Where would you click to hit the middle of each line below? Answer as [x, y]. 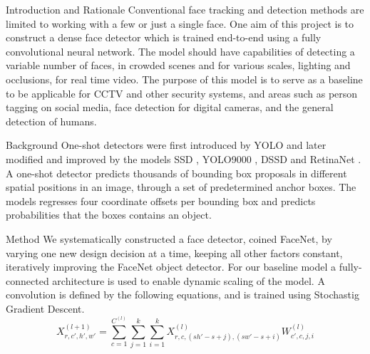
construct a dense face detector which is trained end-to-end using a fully [164, 37]
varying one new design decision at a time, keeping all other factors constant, [174, 253]
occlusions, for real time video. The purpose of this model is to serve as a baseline [184, 79]
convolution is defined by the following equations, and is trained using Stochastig [183, 295]
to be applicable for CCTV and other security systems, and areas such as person [182, 93]
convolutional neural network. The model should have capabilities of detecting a [180, 51]
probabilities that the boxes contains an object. [109, 215]
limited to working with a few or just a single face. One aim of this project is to [180, 23]
